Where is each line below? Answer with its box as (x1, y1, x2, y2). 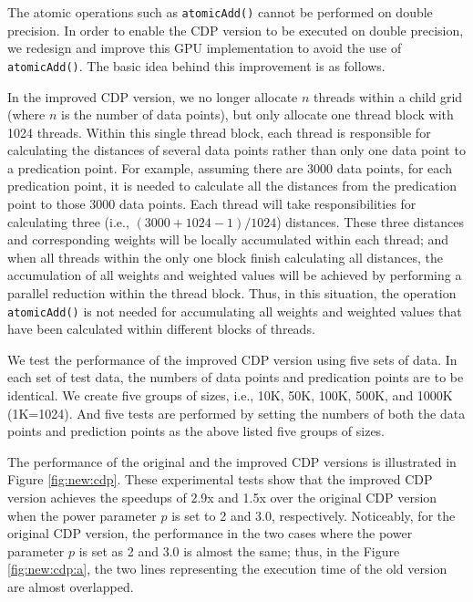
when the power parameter (7, 505, 157, 524)
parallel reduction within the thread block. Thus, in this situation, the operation (7, 284, 457, 303)
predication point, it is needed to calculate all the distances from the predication (7, 176, 458, 195)
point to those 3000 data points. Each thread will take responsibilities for (7, 194, 416, 213)
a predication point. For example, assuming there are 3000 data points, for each (7, 158, 452, 177)
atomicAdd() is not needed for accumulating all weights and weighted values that (7, 301, 462, 320)
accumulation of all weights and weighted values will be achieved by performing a (7, 265, 462, 285)
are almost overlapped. (7, 577, 134, 596)
